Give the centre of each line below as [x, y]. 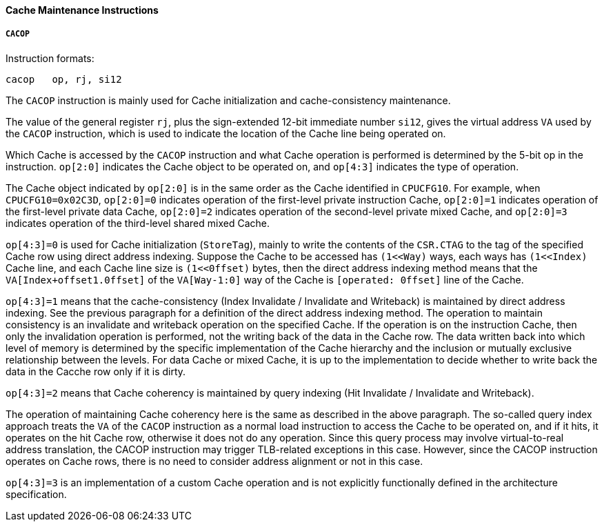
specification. [36, 494]
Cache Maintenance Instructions [82, 10]
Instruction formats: [50, 58]
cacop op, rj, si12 [64, 79]
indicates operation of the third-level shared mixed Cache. [138, 223]
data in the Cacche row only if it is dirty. [96, 371]
